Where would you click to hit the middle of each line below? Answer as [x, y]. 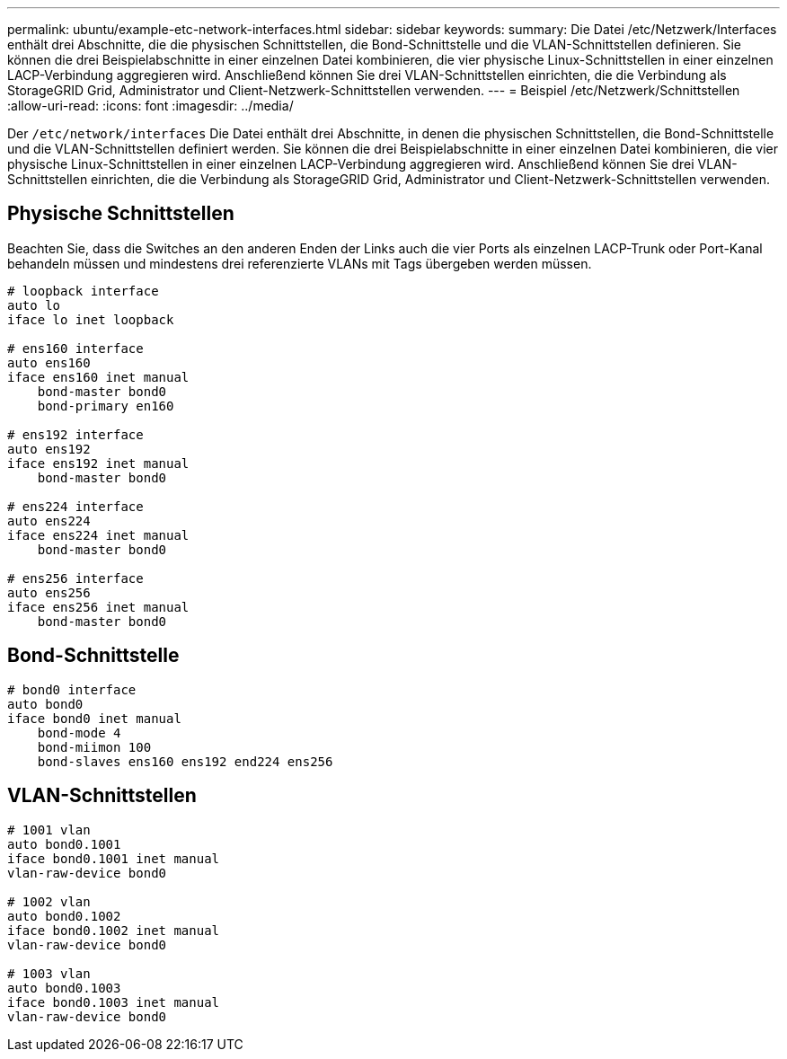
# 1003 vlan [49, 973]
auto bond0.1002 [64, 916]
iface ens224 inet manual [98, 535]
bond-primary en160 [106, 406]
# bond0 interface [72, 689]
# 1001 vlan [49, 830]
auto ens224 [49, 521]
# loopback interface [83, 291]
